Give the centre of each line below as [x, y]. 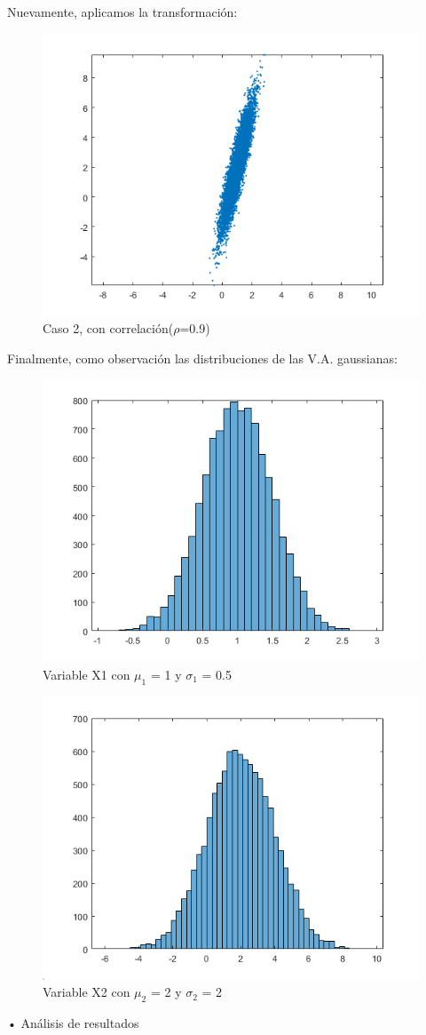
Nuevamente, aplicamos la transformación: [122, 12]
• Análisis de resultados [73, 1023]
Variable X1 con [87, 674]
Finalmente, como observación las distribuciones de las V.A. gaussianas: [202, 358]
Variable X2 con [87, 992]
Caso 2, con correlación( [108, 328]
